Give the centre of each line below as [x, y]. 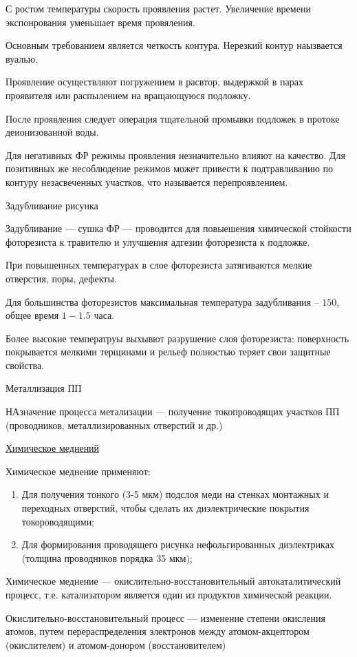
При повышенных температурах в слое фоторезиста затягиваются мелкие [159, 265]
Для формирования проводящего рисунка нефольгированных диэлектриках [178, 544]
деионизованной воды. [52, 132]
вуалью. [22, 58]
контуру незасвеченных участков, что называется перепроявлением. [147, 181]
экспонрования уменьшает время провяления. [100, 22]
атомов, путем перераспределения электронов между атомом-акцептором [158, 631]
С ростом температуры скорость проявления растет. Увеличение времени [158, 8]
